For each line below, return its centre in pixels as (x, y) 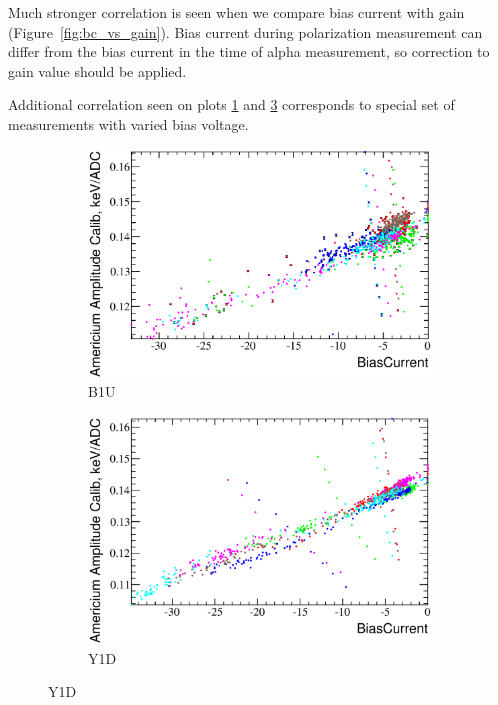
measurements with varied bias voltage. (128, 123)
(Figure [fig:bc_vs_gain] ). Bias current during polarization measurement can (245, 31)
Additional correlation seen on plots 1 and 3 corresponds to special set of (231, 104)
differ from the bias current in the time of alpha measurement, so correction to (249, 51)
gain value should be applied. (97, 70)
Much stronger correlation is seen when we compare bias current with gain (236, 12)
